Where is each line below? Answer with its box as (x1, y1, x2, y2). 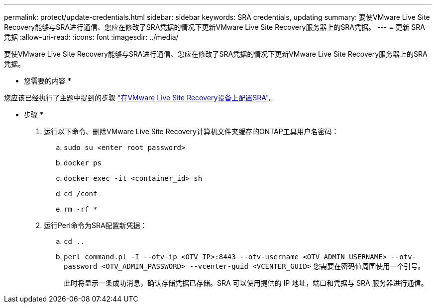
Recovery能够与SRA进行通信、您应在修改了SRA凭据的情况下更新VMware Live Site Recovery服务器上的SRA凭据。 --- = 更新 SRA (4, 23, 426, 31)
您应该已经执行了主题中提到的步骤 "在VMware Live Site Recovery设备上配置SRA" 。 (4, 93, 276, 102)
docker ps (64, 159, 102, 167)
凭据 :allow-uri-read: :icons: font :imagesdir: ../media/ (4, 33, 179, 41)
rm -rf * (64, 205, 98, 213)
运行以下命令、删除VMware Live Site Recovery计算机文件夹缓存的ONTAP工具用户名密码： (44, 127, 339, 136)
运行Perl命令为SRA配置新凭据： (44, 221, 147, 230)
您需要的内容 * (24, 77, 71, 85)
